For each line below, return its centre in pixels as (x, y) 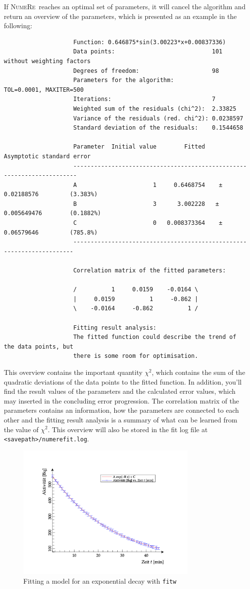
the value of (21, 429)
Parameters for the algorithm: (124, 80)
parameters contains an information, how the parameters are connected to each (121, 410)
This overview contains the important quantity (73, 372)
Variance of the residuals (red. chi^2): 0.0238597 (158, 118)
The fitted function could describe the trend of (155, 337)
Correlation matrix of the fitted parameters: (150, 271)
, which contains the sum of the (198, 372)
